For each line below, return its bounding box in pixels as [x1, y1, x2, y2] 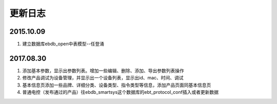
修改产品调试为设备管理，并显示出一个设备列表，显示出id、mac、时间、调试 [22, 75, 184, 81]
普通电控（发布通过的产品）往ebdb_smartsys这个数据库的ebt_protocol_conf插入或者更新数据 [22, 89, 219, 95]
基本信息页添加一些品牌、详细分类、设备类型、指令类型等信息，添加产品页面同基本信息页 [22, 82, 211, 88]
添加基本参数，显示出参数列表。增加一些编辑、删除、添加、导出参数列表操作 [22, 67, 184, 74]
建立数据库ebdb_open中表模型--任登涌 [22, 41, 105, 47]
